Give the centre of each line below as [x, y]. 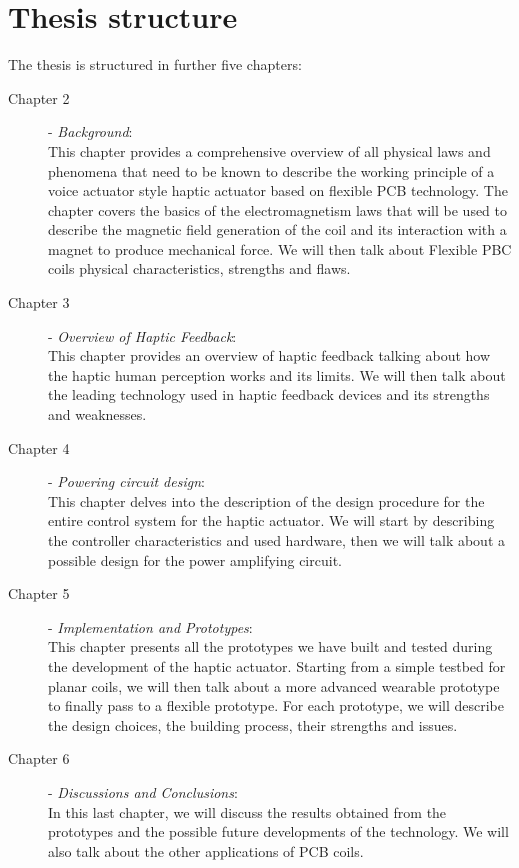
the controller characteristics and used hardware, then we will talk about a [277, 540]
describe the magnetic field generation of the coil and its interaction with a [277, 229]
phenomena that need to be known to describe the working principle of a [271, 170]
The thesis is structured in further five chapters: [155, 64]
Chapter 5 [39, 593]
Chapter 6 [39, 758]
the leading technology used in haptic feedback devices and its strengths [269, 394]
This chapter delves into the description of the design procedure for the [266, 500]
